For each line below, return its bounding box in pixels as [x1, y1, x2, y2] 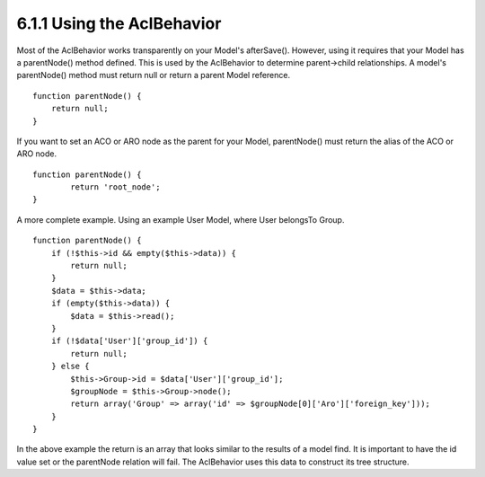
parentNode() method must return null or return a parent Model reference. [16, 70, 291, 81]
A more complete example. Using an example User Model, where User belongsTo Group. [16, 214, 345, 225]
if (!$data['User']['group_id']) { [50, 336, 208, 346]
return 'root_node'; [70, 182, 161, 192]
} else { [50, 361, 90, 372]
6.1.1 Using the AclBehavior [16, 13, 222, 33]
